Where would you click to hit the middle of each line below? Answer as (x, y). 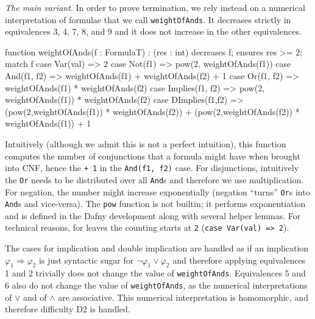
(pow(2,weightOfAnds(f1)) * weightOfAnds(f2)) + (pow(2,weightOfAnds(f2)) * (152, 111)
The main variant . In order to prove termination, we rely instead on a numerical (155, 7)
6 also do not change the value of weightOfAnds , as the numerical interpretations (156, 285)
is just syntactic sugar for (87, 260)
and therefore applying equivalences (239, 260)
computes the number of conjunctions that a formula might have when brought (153, 156)
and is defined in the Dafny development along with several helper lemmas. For (153, 215)
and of (35, 297)
